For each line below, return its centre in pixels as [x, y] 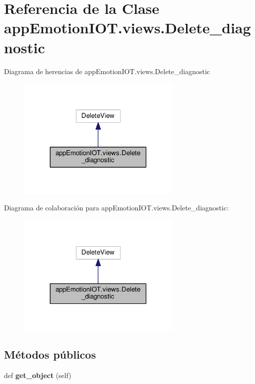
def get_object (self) [38, 375]
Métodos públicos [50, 354]
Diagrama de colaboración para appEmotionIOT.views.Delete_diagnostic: [116, 208]
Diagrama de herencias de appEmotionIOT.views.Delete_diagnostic [107, 71]
